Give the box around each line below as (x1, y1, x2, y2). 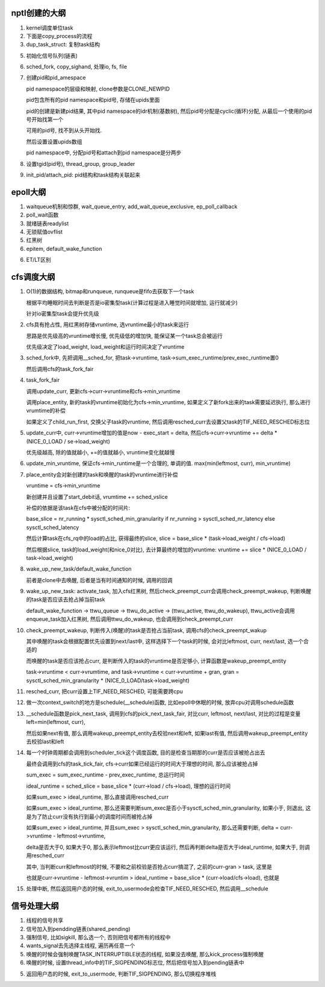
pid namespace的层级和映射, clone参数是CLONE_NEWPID (26, 85, 170, 92)
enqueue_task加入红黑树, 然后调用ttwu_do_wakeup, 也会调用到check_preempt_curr (26, 615, 234, 623)
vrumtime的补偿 (26, 407, 66, 414)
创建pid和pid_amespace (26, 74, 86, 81)
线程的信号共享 (26, 917, 63, 924)
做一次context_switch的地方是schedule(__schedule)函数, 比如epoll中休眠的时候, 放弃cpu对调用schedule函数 (26, 699, 294, 706)
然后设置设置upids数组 (26, 138, 82, 145)
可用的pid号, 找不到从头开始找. (26, 127, 102, 134)
